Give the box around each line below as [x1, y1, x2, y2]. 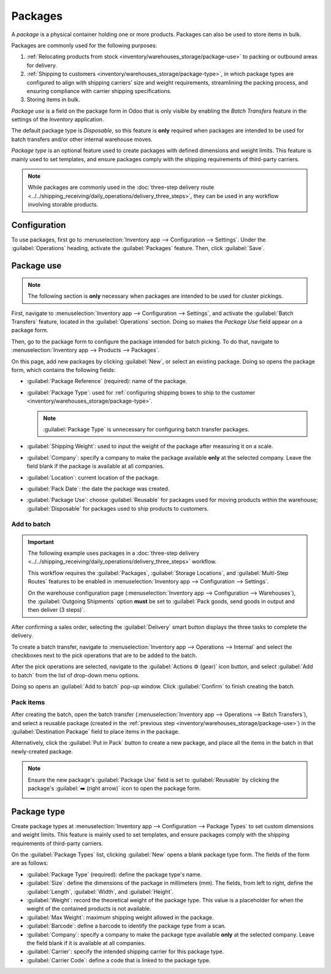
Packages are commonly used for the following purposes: [11, 42, 158, 49]
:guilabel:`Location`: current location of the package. [26, 474, 159, 481]
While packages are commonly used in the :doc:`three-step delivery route [28, 184, 215, 191]
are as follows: [11, 859, 48, 867]
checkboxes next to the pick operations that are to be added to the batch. [11, 652, 197, 659]
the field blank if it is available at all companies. [26, 939, 146, 946]
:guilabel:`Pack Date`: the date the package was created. [26, 485, 170, 492]
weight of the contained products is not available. [26, 905, 151, 913]
